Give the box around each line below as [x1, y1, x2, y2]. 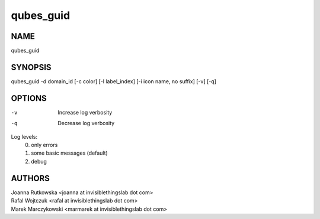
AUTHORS [11, 173, 50, 183]
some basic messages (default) [31, 149, 108, 156]
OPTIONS [11, 93, 47, 103]
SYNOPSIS [11, 62, 52, 72]
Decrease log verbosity [57, 120, 115, 127]
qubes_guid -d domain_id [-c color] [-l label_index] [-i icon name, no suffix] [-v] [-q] [11, 77, 216, 85]
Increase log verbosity [57, 109, 113, 116]
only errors [31, 142, 58, 149]
